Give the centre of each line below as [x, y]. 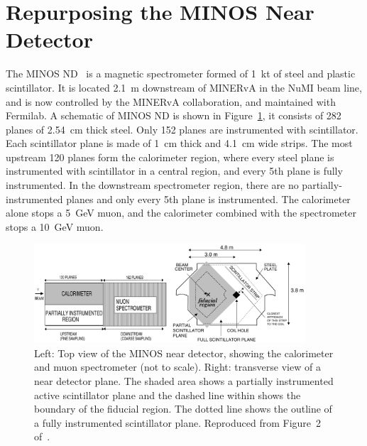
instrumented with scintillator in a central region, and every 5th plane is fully [174, 171]
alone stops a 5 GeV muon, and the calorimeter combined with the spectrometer [181, 213]
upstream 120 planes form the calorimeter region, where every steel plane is [170, 157]
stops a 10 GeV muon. [55, 226]
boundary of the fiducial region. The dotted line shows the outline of [183, 409]
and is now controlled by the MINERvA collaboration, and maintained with [171, 101]
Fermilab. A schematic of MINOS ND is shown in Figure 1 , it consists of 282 [174, 115]
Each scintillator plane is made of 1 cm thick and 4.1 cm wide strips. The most [179, 143]
